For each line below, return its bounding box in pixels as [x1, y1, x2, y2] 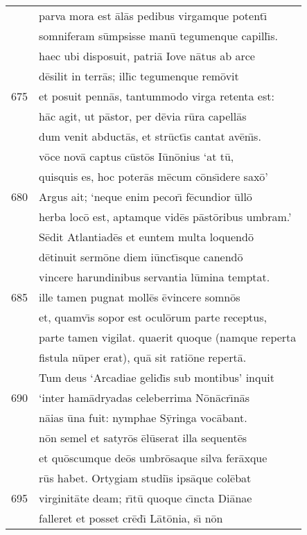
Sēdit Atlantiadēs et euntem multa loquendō [39, 229, 254, 245]
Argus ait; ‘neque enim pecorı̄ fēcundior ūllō [39, 188, 252, 204]
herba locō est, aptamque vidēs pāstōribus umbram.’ [39, 209, 292, 225]
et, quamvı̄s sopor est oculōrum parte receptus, [39, 309, 267, 325]
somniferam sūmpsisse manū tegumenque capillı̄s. [39, 28, 279, 44]
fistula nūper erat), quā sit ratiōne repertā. [39, 349, 247, 365]
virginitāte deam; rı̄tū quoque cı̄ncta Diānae [39, 490, 252, 506]
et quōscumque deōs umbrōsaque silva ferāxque [39, 450, 267, 466]
